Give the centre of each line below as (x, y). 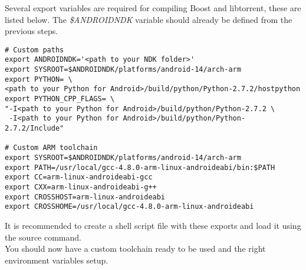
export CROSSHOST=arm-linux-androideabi (85, 197)
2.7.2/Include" (34, 129)
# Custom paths (34, 50)
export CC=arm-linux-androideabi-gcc (79, 177)
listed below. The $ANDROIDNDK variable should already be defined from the (149, 19)
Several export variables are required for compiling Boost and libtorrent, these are (153, 8)
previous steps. (32, 31)
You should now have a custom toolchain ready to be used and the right (135, 249)
